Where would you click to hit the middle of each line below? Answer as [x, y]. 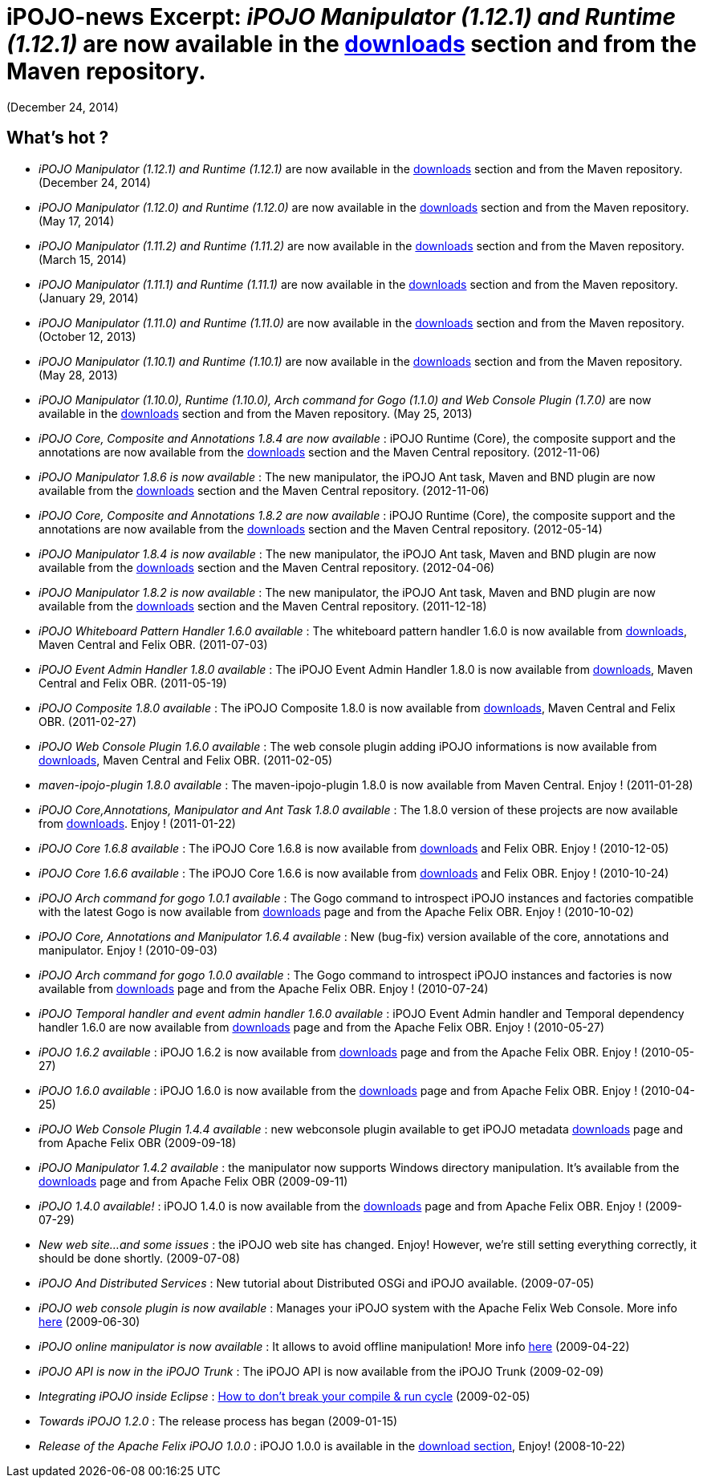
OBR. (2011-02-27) [88, 721]
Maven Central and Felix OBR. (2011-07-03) [153, 644]
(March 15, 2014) [83, 259]
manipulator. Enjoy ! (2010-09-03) [128, 950]
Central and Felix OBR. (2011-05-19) [133, 683]
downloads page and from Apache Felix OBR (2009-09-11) [193, 1181]
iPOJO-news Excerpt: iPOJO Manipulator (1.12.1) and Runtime [341, 17]
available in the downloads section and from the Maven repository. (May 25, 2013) [256, 413]
